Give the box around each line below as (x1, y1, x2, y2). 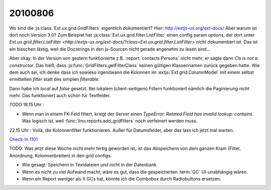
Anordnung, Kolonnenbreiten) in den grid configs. (9, 152, 112, 158)
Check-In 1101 (9, 136, 38, 142)
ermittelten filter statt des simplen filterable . (9, 76, 100, 82)
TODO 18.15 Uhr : (9, 102, 45, 108)
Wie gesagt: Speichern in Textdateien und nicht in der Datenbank (22, 162, 157, 168)
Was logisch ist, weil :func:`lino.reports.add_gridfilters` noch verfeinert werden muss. (22, 118, 198, 124)
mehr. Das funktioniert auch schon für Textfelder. (9, 93, 111, 99)
